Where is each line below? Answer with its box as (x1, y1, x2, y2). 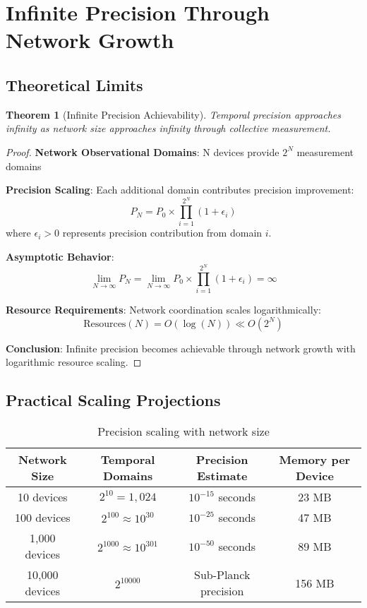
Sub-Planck (193, 566, 251, 583)
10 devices (17, 489, 68, 506)
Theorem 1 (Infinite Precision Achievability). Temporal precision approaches (6, 107, 341, 121)
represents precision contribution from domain (62, 225, 263, 240)
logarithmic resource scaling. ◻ (6, 354, 142, 369)
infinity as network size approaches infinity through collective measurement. (6, 121, 331, 136)
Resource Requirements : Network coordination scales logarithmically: (6, 302, 321, 317)
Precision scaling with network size (97, 423, 270, 440)
